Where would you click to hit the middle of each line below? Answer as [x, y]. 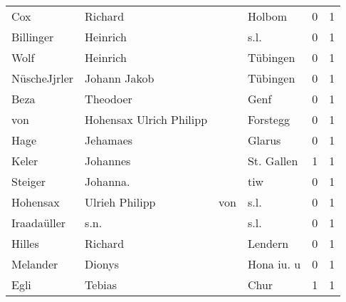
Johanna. [108, 181]
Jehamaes [109, 140]
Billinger [33, 37]
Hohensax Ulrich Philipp [146, 119]
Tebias [101, 285]
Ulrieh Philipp [120, 202]
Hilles [25, 243]
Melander [35, 264]
